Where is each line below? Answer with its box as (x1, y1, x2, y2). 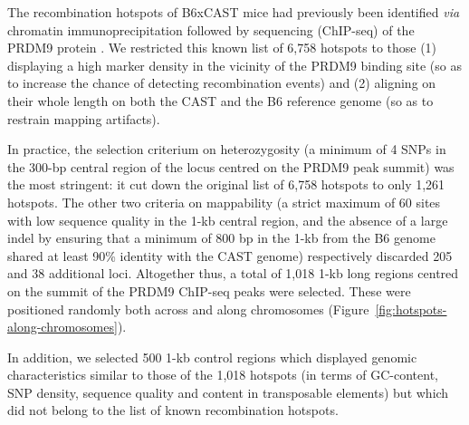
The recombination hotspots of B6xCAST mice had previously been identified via (7, 3, 460, 21)
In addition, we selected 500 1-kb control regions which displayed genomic (7, 347, 417, 366)
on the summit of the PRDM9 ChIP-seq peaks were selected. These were (7, 281, 411, 300)
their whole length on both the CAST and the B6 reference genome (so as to (7, 91, 434, 110)
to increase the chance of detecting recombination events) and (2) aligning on (7, 73, 436, 92)
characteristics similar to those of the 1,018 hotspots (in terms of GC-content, (7, 365, 438, 384)
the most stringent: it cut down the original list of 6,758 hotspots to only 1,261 (7, 175, 445, 194)
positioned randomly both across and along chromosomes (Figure (7, 299, 369, 318)
